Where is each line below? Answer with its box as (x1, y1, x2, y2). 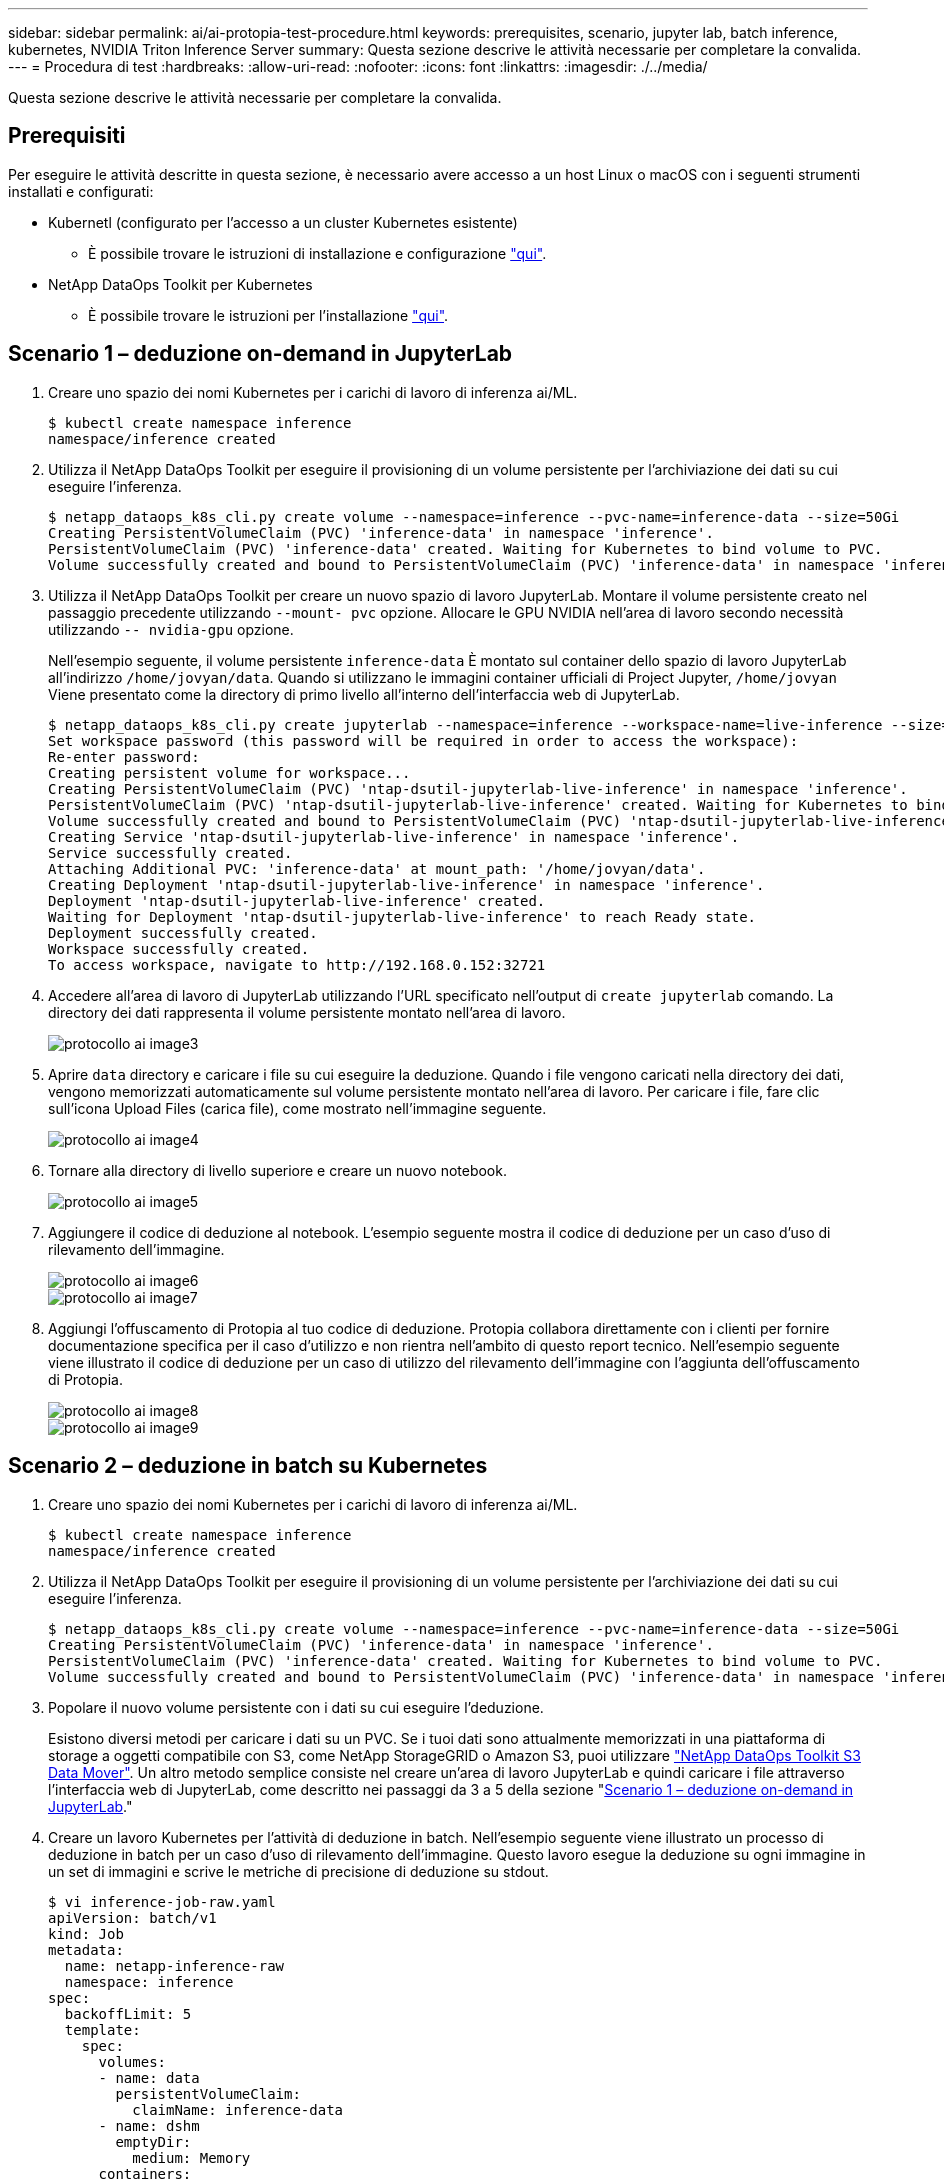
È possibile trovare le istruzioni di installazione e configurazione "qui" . (88, 244, 547, 262)
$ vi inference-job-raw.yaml (48, 1893, 276, 1910)
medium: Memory (132, 2149, 251, 2166)
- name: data (98, 2069, 200, 2086)
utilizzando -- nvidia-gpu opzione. (48, 620, 294, 638)
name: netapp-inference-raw (64, 1957, 285, 1974)
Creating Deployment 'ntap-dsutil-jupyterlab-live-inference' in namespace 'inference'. (48, 876, 765, 893)
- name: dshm (98, 2117, 200, 2134)
